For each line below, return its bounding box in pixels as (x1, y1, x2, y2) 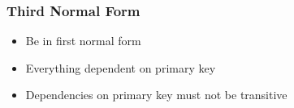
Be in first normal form (25, 32, 141, 49)
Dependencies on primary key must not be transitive (25, 86, 288, 103)
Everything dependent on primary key (25, 59, 216, 76)
